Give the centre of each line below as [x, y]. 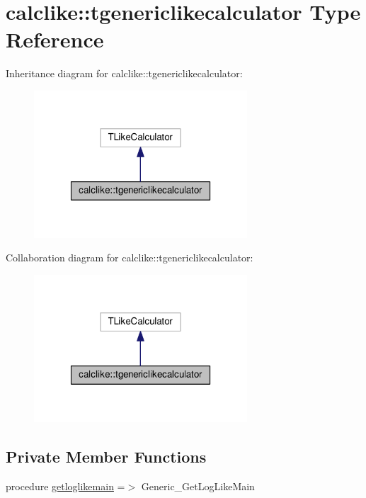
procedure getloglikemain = [65, 486]
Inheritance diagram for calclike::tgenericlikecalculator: [124, 73]
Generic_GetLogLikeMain [198, 486]
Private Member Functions [106, 456]
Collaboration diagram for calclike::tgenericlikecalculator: [130, 258]
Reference [55, 39]
